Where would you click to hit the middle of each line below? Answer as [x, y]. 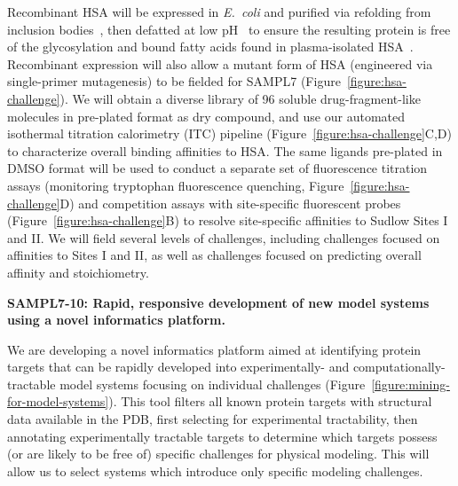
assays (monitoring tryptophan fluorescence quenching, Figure [176, 185]
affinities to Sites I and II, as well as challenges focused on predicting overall [214, 255]
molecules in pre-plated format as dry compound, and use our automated [206, 116]
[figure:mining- [411, 384]
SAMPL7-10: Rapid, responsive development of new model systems [218, 302]
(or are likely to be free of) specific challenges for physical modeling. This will [218, 454]
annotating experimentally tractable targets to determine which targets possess [222, 436]
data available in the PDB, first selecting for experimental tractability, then [213, 419]
